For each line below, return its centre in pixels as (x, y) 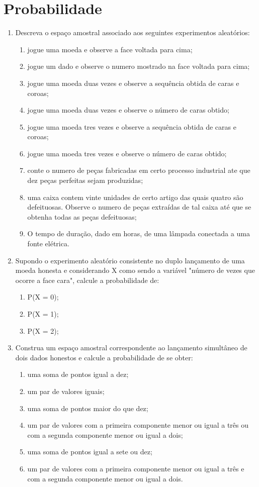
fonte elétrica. (48, 243)
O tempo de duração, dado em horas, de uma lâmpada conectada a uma (139, 233)
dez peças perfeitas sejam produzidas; (85, 180)
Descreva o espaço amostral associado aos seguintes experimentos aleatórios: (133, 32)
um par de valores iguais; (66, 391)
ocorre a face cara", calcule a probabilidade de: (87, 280)
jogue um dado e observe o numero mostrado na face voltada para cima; (139, 66)
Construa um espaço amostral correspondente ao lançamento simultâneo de (131, 348)
